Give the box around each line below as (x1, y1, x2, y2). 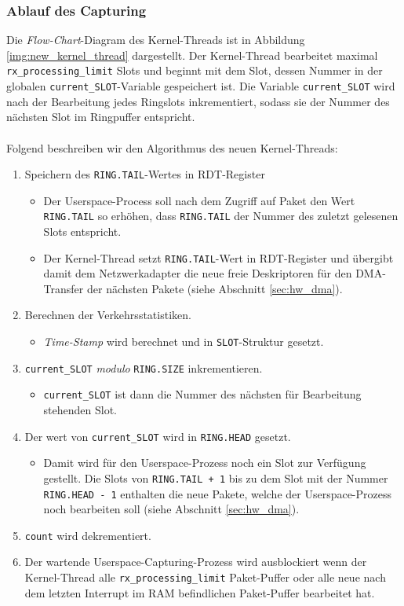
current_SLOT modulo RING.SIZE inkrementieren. (24, 359, 263, 376)
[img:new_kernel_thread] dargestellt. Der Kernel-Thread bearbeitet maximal (6, 46, 378, 63)
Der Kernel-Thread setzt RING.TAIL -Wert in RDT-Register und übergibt (43, 249, 394, 266)
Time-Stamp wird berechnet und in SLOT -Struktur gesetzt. (43, 333, 324, 350)
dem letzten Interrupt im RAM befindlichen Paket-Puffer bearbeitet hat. (24, 584, 375, 600)
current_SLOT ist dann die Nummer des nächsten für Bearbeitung (43, 386, 362, 402)
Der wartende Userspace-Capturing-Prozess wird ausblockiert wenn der (24, 553, 367, 570)
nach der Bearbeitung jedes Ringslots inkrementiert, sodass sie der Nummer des (6, 93, 390, 109)
